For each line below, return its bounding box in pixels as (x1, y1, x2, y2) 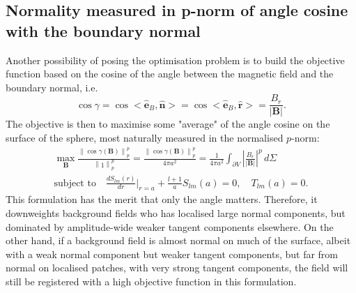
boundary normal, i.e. (6, 80, 98, 94)
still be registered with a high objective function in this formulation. (6, 274, 297, 289)
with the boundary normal (6, 20, 201, 41)
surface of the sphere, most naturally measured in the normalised (6, 130, 284, 145)
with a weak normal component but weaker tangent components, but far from (6, 246, 339, 261)
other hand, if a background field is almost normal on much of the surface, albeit (6, 233, 351, 248)
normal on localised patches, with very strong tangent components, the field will (6, 260, 348, 275)
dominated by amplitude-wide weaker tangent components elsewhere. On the (6, 219, 334, 234)
